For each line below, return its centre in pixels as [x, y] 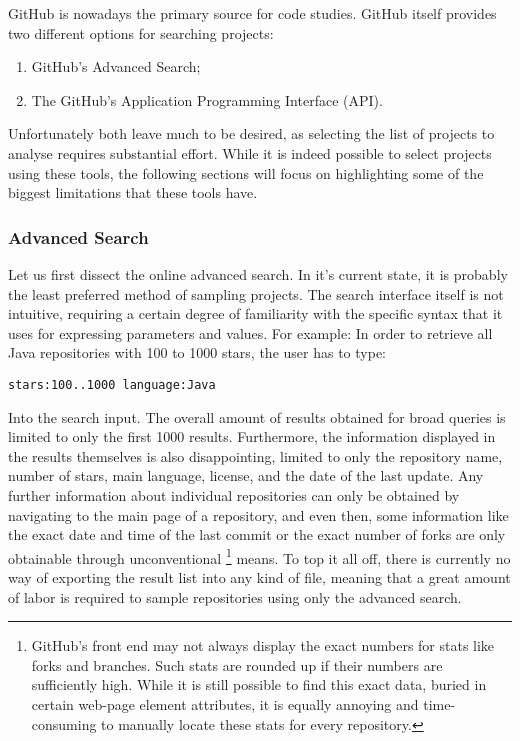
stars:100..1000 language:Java [112, 384]
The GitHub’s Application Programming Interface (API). [207, 99]
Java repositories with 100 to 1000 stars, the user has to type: [197, 352]
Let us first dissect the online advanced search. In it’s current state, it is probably [258, 273]
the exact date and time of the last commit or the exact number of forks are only [257, 534]
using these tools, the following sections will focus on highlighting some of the [246, 172]
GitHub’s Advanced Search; [116, 66]
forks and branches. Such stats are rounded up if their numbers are [237, 664]
